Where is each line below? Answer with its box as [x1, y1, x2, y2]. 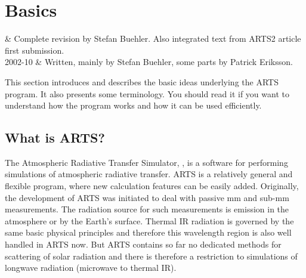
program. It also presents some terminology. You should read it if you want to [5, 87, 289, 100]
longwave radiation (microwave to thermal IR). [5, 261, 177, 274]
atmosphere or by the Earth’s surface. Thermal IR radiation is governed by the [5, 214, 294, 227]
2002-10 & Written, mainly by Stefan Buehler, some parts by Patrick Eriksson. [5, 55, 293, 68]
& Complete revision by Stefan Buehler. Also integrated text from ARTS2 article [5, 32, 301, 45]
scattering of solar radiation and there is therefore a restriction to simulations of [5, 249, 298, 262]
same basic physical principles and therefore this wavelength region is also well [5, 226, 292, 239]
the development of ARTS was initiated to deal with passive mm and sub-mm [5, 191, 289, 203]
